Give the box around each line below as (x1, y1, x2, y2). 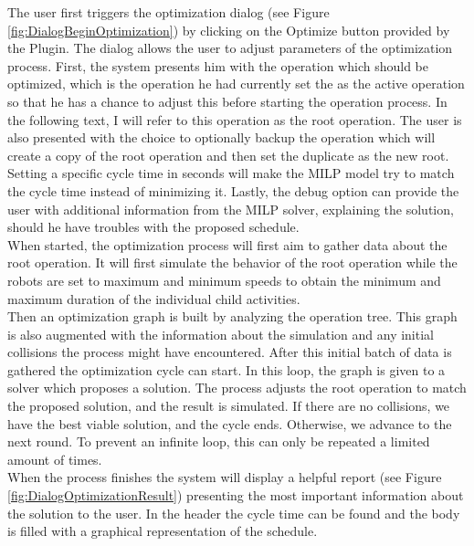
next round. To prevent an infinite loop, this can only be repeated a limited (7, 432, 430, 451)
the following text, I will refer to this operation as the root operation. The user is (7, 110, 462, 129)
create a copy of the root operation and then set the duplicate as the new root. (7, 145, 449, 164)
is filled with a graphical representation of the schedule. (7, 521, 318, 541)
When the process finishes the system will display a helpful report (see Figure (7, 467, 442, 487)
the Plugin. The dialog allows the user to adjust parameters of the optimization (7, 38, 453, 58)
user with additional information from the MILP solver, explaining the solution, (7, 199, 454, 218)
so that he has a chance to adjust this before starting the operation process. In (7, 91, 448, 110)
